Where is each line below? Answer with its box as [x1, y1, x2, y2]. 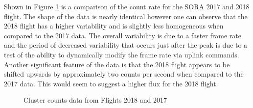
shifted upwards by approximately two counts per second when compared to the [4, 69, 244, 79]
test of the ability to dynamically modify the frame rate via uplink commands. [4, 49, 239, 59]
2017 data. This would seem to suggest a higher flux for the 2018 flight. [4, 78, 218, 88]
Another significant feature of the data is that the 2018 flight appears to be [4, 59, 230, 69]
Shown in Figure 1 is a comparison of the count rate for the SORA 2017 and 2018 [4, 1, 250, 11]
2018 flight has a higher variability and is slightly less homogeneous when [4, 21, 224, 31]
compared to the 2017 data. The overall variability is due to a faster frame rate [4, 30, 241, 40]
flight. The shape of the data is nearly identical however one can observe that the [4, 11, 248, 21]
